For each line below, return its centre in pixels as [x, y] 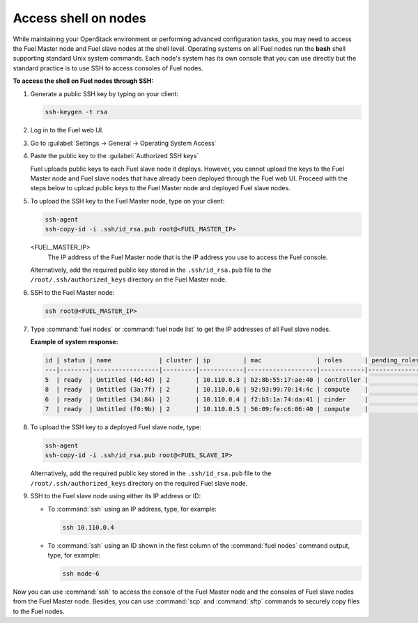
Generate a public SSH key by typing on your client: [104, 93]
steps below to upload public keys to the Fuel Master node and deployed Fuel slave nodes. [160, 188]
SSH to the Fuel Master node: [72, 292]
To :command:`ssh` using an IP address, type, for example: [132, 509]
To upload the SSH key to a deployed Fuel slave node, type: [116, 427]
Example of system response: [74, 342]
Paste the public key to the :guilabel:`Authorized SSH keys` [115, 156]
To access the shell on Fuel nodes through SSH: [83, 81]
